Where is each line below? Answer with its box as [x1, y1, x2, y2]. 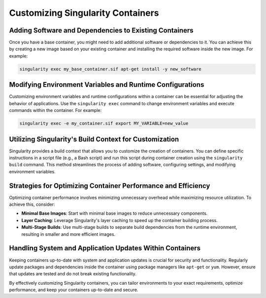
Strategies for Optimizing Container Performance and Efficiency [9, 182, 210, 190]
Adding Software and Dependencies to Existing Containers [9, 26, 194, 35]
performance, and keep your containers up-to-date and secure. [9, 287, 138, 293]
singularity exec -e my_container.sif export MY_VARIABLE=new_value [19, 121, 189, 126]
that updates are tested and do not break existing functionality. [9, 271, 136, 277]
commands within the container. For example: [9, 108, 102, 113]
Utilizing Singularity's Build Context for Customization [9, 135, 179, 143]
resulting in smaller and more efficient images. [21, 231, 116, 237]
